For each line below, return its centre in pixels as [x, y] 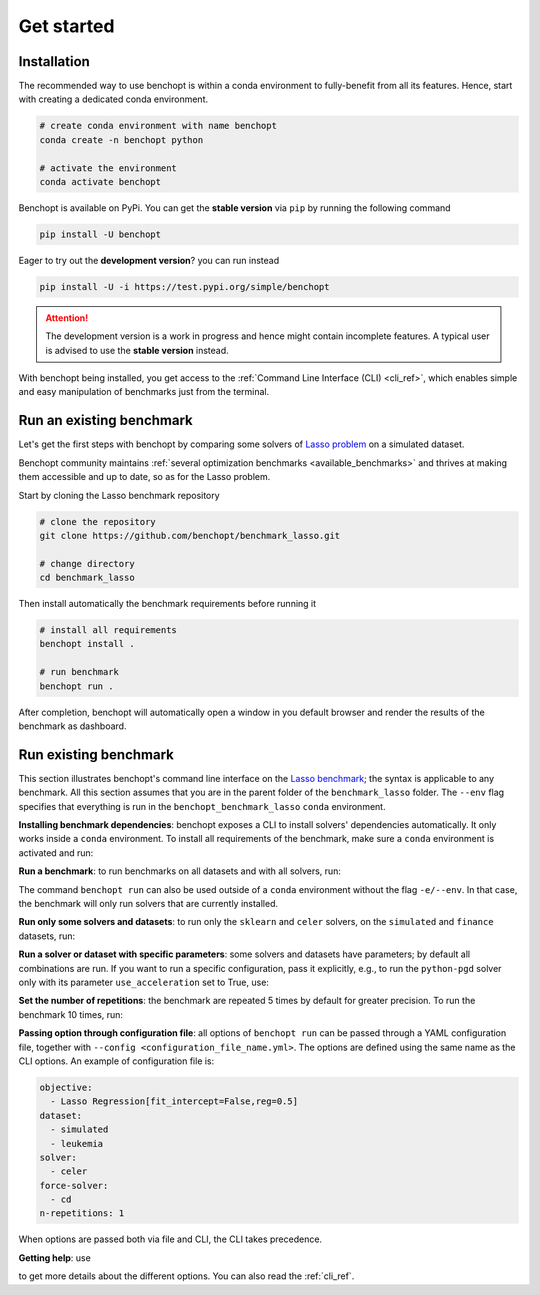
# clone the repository [98, 521]
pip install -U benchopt [100, 234]
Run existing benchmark [96, 754]
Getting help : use [55, 1257]
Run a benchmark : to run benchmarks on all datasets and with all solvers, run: [180, 871]
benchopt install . [87, 644]
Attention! [67, 317]
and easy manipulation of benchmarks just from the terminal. [144, 392]
